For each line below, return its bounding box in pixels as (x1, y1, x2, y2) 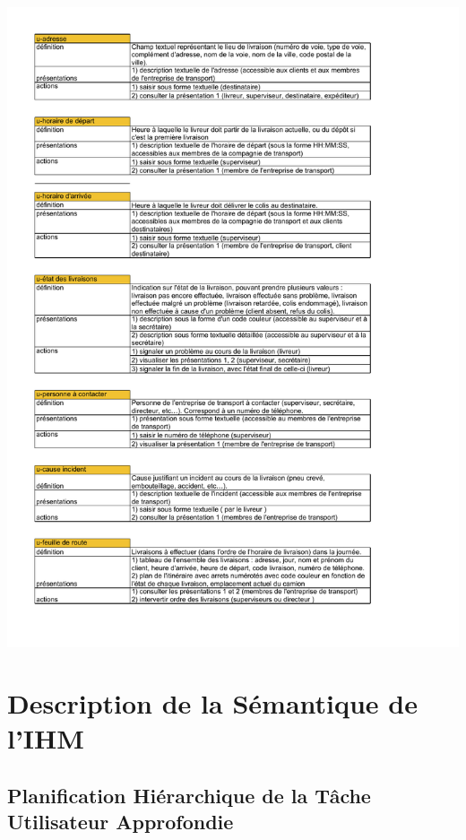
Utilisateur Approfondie (7, 808, 234, 836)
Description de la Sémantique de (7, 685, 418, 722)
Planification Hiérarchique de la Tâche (7, 782, 371, 810)
